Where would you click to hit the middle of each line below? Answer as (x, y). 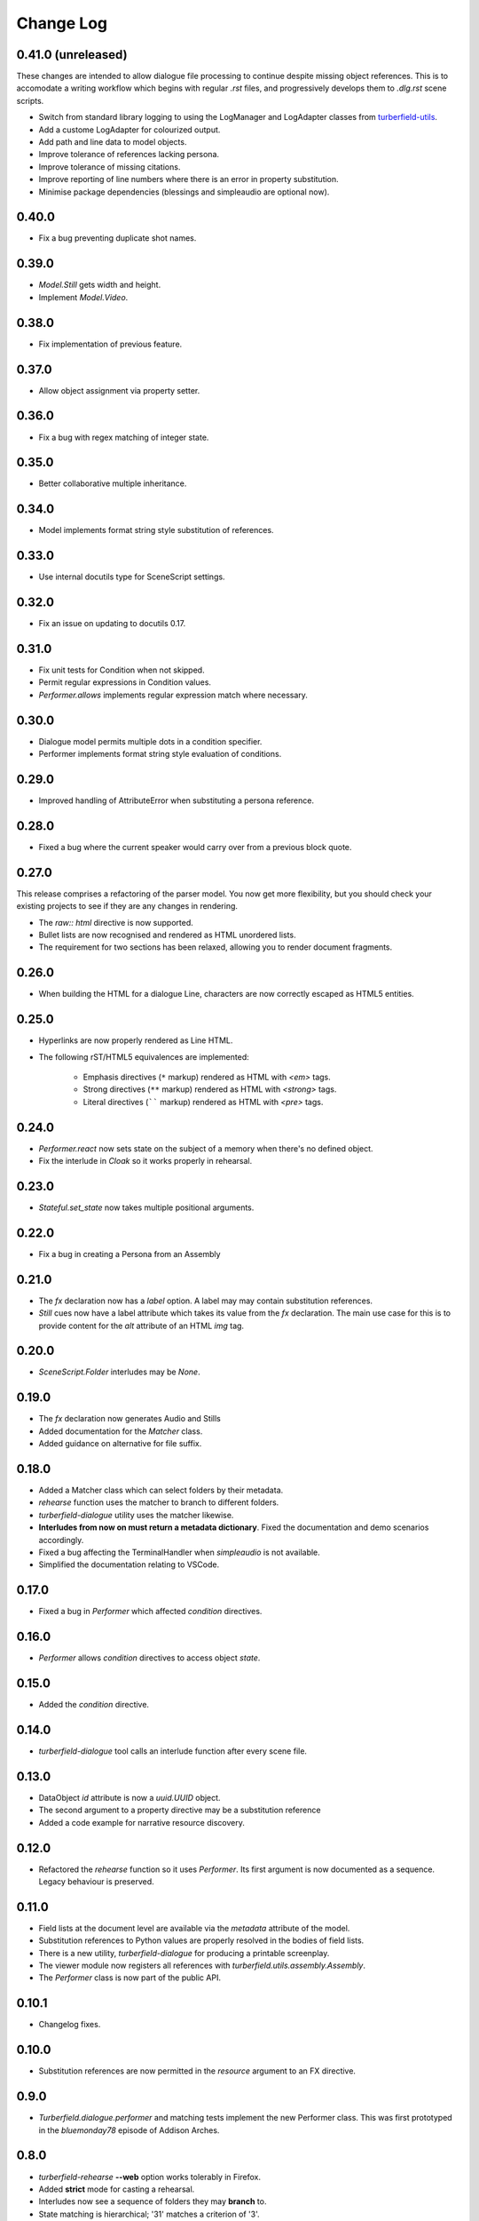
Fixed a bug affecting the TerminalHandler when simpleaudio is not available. (180, 1552)
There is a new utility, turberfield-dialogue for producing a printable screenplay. (184, 1953)
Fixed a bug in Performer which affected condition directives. (150, 1612)
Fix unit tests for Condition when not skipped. (122, 670)
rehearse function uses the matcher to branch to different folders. (159, 1502)
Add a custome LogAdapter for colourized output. (130, 130)
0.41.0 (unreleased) (72, 55)
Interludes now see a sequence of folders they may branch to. (153, 2201)
